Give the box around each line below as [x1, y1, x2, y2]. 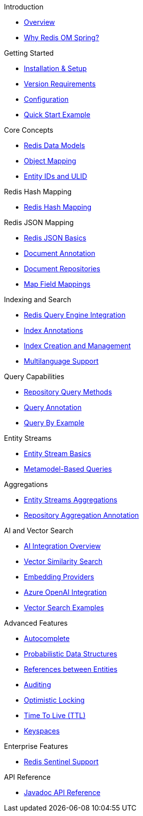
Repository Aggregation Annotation [24, 511, 139, 519]
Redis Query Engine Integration [24, 311, 126, 319]
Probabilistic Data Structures [24, 650, 117, 658]
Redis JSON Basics [24, 234, 86, 242]
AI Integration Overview [24, 542, 101, 550]
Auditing [24, 680, 51, 689]
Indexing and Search [4, 295, 71, 304]
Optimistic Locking [24, 696, 85, 704]
